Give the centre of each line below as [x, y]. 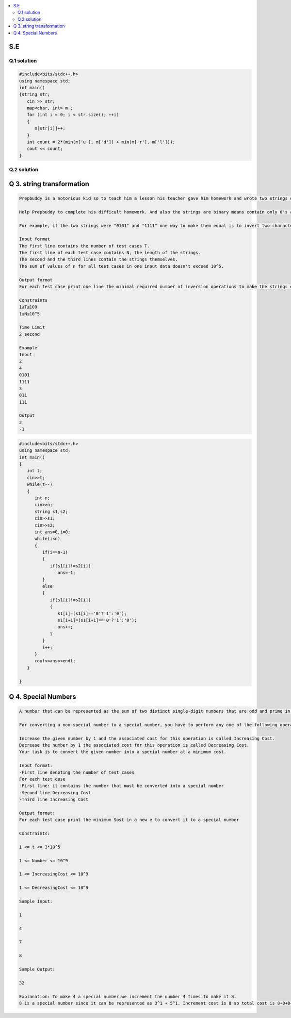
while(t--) [40, 484]
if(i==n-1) [55, 552]
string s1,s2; [51, 511]
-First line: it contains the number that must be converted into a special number [121, 786]
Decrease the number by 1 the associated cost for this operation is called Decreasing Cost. [134, 745]
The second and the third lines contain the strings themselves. [98, 259]
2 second [30, 334]
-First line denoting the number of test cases [77, 772]
